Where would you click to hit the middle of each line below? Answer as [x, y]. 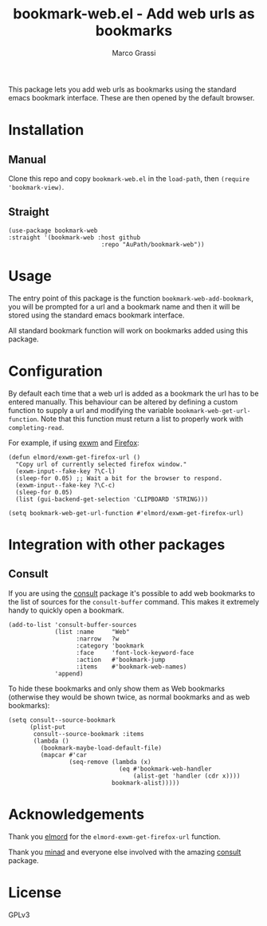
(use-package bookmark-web [53, 231]
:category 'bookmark [110, 646]
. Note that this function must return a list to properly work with [140, 419]
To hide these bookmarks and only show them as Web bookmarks [117, 688]
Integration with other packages [117, 544]
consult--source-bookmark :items [89, 734]
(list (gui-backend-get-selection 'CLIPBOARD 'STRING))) [112, 499]
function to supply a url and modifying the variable [91, 410]
